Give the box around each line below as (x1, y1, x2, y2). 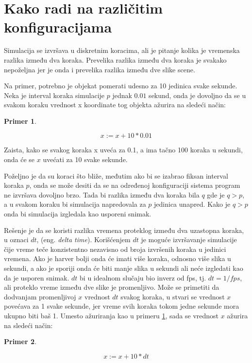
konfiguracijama (4, 17, 112, 37)
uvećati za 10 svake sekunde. (43, 154, 128, 165)
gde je (207, 189, 225, 199)
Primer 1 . (4, 115, 36, 126)
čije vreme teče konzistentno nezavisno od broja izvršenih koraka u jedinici (4, 244, 226, 254)
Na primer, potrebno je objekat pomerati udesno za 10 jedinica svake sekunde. (4, 81, 237, 91)
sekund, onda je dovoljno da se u (149, 90, 246, 100)
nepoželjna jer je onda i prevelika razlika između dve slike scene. (4, 64, 195, 74)
